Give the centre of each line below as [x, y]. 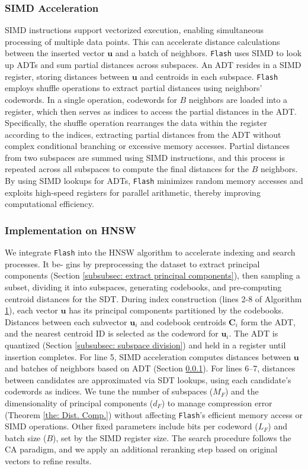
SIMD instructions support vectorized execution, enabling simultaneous [134, 30]
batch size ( [26, 437]
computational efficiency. [49, 204]
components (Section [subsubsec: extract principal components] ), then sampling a [153, 275]
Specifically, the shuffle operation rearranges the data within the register [136, 123]
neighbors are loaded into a [238, 99]
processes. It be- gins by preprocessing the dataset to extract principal [132, 263]
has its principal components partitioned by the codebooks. [176, 310]
